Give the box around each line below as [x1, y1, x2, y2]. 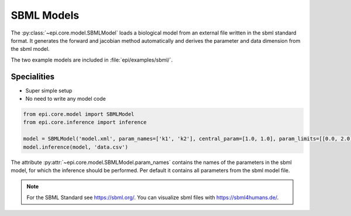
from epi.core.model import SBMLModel [23, 111, 135, 117]
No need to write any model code [25, 95, 106, 102]
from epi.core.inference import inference [23, 119, 147, 126]
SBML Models [11, 9, 80, 22]
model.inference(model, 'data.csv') [23, 143, 129, 150]
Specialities [11, 71, 55, 81]
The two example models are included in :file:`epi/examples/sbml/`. [11, 56, 173, 63]
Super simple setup [25, 87, 73, 94]
